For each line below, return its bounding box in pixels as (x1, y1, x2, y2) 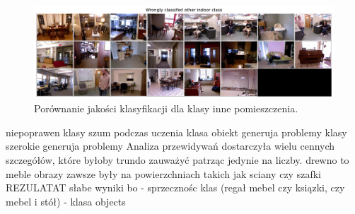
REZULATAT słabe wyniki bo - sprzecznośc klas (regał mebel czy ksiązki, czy (6, 180, 345, 195)
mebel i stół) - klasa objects (6, 194, 126, 208)
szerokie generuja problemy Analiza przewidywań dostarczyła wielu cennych (6, 138, 335, 153)
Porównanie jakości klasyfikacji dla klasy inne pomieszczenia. (34, 101, 298, 116)
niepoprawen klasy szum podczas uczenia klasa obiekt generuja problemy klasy (6, 124, 347, 139)
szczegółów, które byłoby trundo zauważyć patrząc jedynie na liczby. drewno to (6, 153, 349, 167)
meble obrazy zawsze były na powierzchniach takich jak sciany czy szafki (6, 166, 321, 181)
